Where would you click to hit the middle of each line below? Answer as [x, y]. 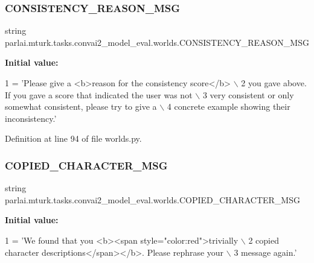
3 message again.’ [265, 252]
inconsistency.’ [31, 118]
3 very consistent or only [248, 94]
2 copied [264, 240]
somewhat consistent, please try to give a [81, 106]
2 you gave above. [274, 83]
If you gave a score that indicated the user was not [99, 94]
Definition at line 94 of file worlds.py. [73, 138]
